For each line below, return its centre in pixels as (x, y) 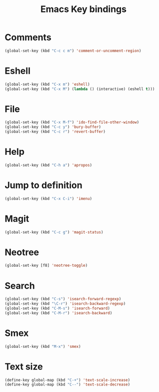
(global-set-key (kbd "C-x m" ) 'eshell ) (47, 84)
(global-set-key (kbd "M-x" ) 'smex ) (43, 346)
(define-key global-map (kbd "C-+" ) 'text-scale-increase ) (67, 380)
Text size (24, 366)
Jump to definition (44, 185)
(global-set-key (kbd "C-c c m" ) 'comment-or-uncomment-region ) (73, 51)
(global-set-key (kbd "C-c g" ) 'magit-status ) (54, 232)
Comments (28, 37)
